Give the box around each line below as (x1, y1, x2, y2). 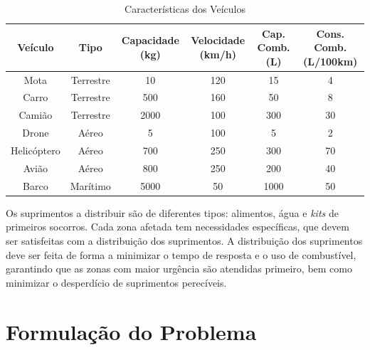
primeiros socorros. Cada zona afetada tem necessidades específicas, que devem (6, 219, 349, 234)
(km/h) (199, 46, 236, 61)
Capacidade (121, 33, 179, 48)
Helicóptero (11, 143, 60, 157)
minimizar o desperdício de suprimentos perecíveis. (6, 275, 227, 290)
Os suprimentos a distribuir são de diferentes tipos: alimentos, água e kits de (6, 205, 339, 220)
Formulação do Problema (6, 317, 257, 346)
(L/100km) (303, 53, 358, 68)
